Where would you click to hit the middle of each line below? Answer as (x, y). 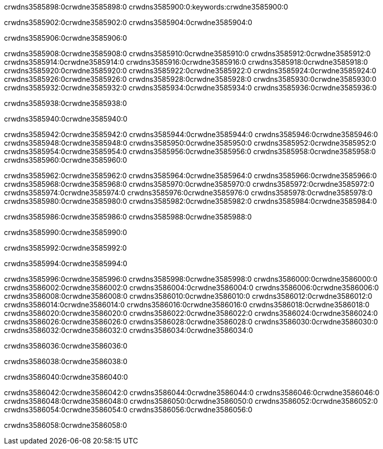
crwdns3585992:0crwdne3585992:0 (65, 248)
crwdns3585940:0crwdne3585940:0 (66, 119)
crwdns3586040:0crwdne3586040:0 (66, 377)
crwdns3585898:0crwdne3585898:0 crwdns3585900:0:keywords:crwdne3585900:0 (146, 7)
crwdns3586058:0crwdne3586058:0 (66, 425)
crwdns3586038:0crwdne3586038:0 (66, 361)
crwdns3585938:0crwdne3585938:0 (65, 103)
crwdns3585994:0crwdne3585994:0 (66, 263)
